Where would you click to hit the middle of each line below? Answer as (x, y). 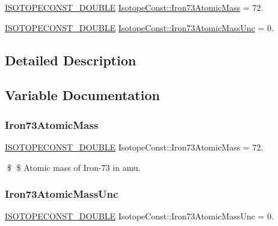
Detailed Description (71, 60)
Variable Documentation (82, 95)
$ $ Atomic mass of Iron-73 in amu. (74, 167)
